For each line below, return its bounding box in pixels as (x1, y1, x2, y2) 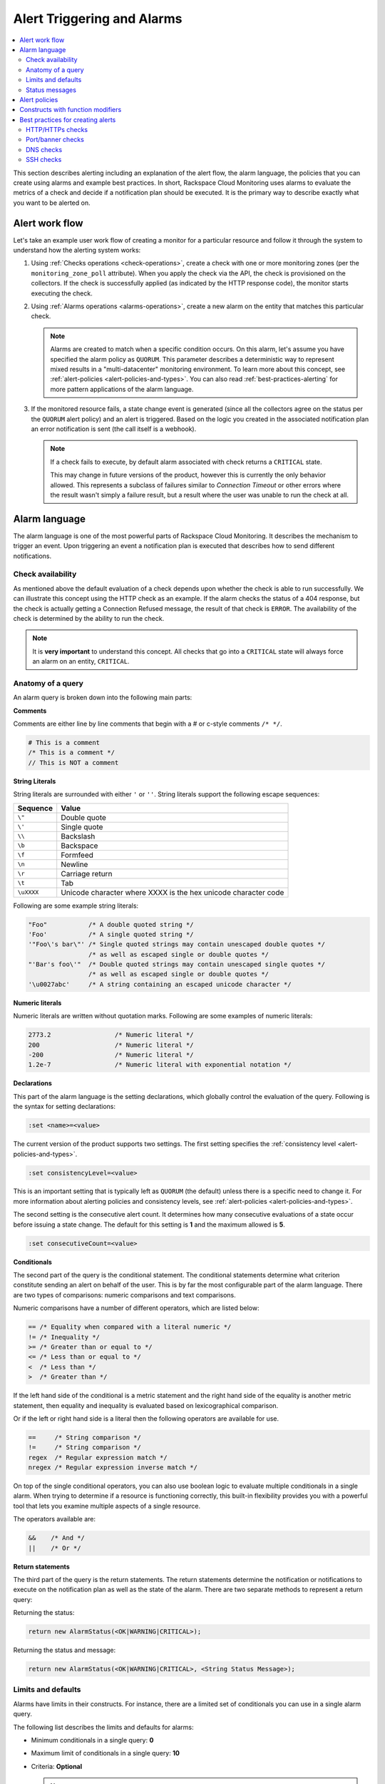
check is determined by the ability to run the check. (13, 614, 165, 622)
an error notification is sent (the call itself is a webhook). (31, 425, 197, 433)
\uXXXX (17, 888, 39, 896)
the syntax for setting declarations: (13, 1103, 116, 1111)
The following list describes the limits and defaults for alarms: (13, 1723, 194, 1731)
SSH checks (26, 156, 62, 164)
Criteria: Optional (31, 1762, 83, 1770)
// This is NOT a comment (28, 759, 119, 766)
